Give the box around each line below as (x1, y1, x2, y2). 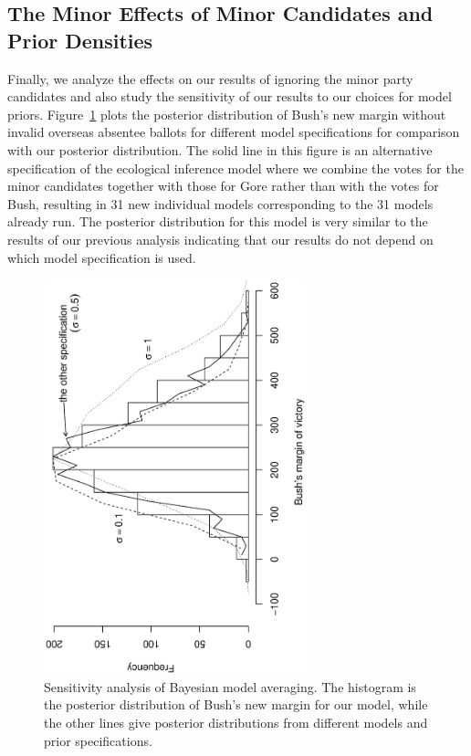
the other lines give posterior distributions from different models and (44, 712, 428, 731)
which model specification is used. (7, 247, 196, 267)
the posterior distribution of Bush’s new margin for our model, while (44, 695, 428, 714)
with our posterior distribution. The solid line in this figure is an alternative (7, 140, 433, 159)
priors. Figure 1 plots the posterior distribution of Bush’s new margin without (7, 104, 446, 123)
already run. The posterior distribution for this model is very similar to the (7, 212, 428, 231)
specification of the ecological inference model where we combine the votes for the (7, 158, 464, 177)
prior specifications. (44, 730, 152, 750)
